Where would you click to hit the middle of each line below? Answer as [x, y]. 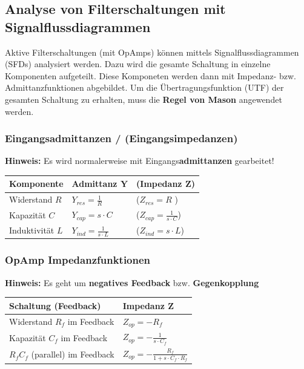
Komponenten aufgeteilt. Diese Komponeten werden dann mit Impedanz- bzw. [150, 75]
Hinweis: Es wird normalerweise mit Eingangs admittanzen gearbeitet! [140, 161]
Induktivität [32, 230]
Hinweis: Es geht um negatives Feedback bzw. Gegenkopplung [132, 282]
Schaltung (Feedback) [55, 305]
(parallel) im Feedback [73, 354]
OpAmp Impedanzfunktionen [78, 260]
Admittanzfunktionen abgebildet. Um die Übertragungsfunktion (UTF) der [144, 87]
